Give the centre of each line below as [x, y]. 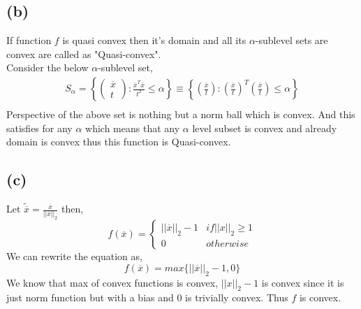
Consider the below [47, 67]
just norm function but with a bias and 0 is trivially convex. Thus [147, 297]
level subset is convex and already [265, 128]
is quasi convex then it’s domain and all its [154, 40]
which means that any [133, 128]
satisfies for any [39, 128]
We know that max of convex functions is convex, [112, 282]
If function [29, 40]
